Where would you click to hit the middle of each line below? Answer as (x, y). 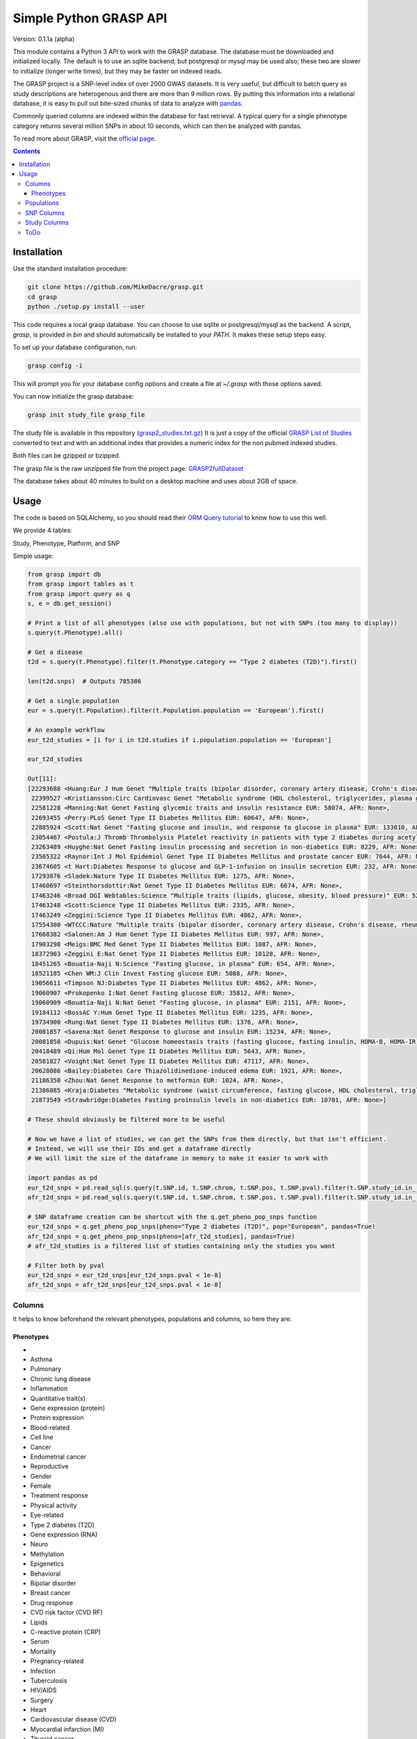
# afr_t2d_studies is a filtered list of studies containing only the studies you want (181, 1246)
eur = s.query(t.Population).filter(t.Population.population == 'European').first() (176, 711)
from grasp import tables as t (81, 584)
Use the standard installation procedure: (71, 269)
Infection (43, 1671)
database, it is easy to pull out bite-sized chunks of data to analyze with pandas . (128, 103)
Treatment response (59, 1496)
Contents (27, 151)
